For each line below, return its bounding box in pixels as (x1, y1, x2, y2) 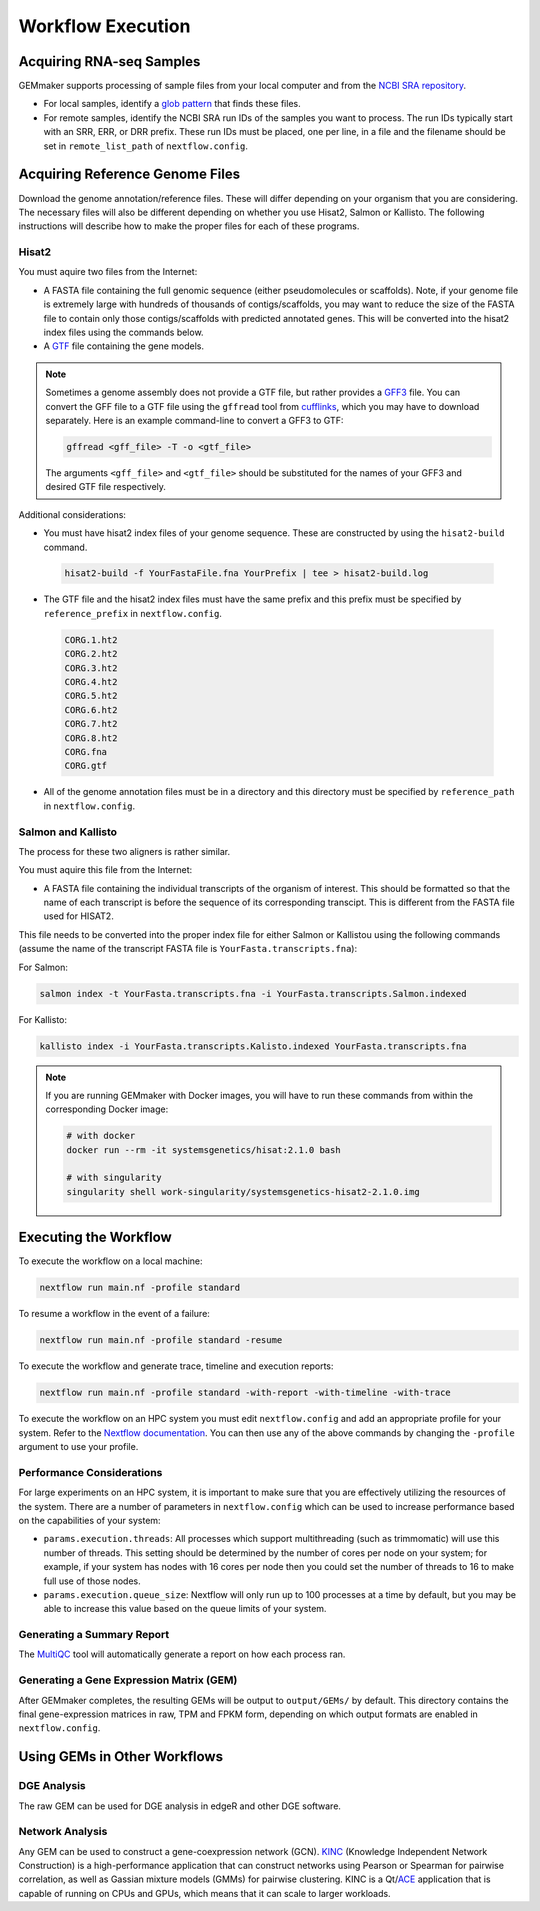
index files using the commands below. (43, 326, 204, 339)
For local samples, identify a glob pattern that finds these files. (43, 98, 301, 110)
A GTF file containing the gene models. (43, 340, 205, 352)
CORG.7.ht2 (64, 718, 118, 730)
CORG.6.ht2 (64, 704, 118, 715)
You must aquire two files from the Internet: (18, 266, 198, 278)
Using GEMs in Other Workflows (18, 1748, 224, 1765)
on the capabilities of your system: (18, 1514, 161, 1526)
